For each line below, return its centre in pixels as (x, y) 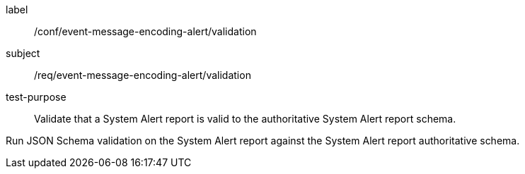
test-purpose (36, 97)
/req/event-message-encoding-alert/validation (143, 75)
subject (23, 53)
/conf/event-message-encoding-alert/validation (145, 31)
